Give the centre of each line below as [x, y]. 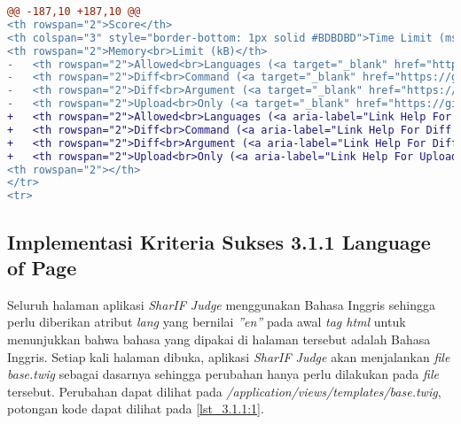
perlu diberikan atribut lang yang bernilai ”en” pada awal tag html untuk [207, 322]
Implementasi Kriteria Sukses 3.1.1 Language [219, 241]
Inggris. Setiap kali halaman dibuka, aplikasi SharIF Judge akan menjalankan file [229, 356]
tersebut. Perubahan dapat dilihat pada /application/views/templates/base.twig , [224, 391]
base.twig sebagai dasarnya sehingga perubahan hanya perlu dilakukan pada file [223, 374]
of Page [42, 267]
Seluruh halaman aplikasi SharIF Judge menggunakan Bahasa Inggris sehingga [221, 304]
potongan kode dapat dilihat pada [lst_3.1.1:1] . [136, 409]
